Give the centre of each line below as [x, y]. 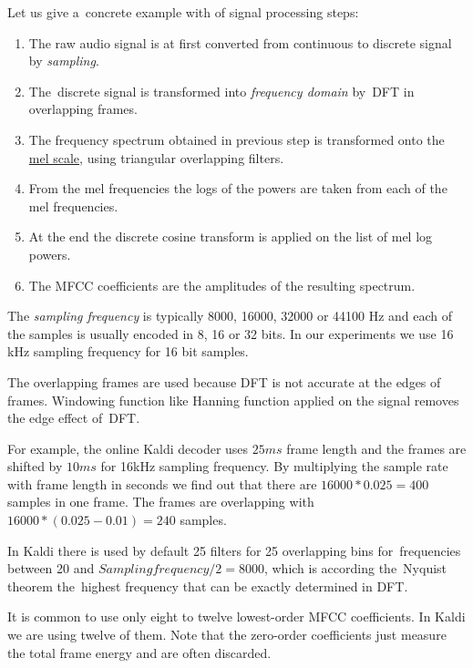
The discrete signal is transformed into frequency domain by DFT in [221, 91]
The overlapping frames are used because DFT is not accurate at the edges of [224, 381]
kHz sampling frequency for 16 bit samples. [128, 351]
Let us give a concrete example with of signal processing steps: [183, 12]
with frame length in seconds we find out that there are [162, 483]
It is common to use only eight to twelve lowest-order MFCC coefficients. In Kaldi [236, 617]
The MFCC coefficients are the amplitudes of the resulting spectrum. [222, 285]
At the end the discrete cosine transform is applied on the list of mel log [231, 236]
